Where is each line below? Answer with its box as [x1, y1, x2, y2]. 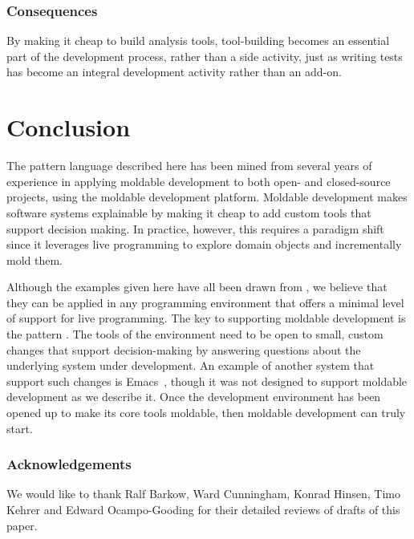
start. [6, 419, 33, 436]
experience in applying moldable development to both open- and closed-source [6, 172, 391, 189]
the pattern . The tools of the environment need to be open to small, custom [6, 326, 384, 342]
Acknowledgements [6, 454, 132, 474]
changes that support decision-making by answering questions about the [6, 341, 361, 358]
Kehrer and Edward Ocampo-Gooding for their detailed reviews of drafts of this [6, 501, 400, 518]
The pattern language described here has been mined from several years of [6, 157, 372, 174]
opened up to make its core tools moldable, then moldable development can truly [6, 404, 406, 421]
